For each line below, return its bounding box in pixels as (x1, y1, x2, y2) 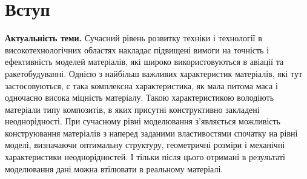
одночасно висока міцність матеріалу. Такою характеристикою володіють (5, 91, 274, 104)
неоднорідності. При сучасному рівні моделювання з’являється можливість (5, 115, 280, 127)
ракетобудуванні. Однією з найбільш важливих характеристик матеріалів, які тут (5, 67, 303, 79)
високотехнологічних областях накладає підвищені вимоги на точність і (5, 43, 269, 56)
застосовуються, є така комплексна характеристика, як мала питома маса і (5, 79, 278, 92)
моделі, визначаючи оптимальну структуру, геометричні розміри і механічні (5, 138, 285, 151)
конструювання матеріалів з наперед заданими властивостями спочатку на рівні (5, 126, 298, 139)
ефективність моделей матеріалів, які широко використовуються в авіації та (5, 55, 284, 68)
